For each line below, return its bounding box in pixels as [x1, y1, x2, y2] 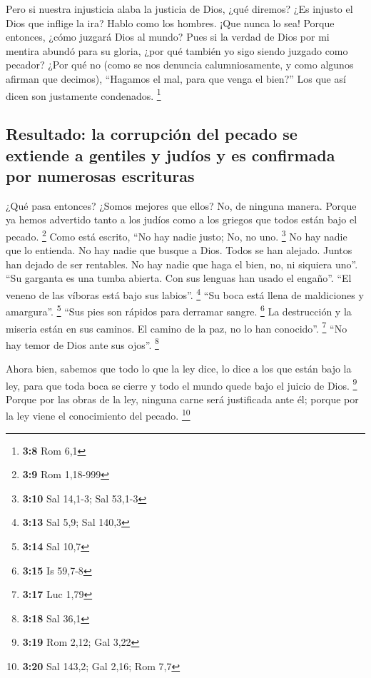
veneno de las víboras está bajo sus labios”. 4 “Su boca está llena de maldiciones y [6, 285, 364, 302]
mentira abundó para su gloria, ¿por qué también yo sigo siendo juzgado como [6, 43, 348, 58]
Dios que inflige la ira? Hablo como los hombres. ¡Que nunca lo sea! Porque [6, 15, 335, 30]
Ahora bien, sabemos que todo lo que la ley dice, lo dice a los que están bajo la [6, 361, 352, 376]
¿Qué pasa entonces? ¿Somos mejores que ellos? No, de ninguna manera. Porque [6, 198, 357, 213]
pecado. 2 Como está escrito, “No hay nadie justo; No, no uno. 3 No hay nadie [6, 226, 347, 243]
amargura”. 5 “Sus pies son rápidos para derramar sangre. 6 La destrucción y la [6, 302, 352, 318]
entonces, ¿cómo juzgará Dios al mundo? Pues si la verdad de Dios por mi [6, 29, 330, 44]
